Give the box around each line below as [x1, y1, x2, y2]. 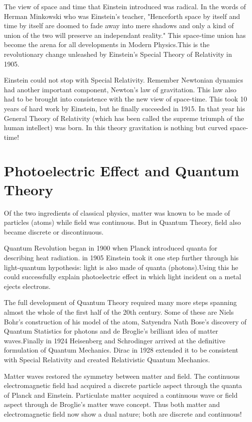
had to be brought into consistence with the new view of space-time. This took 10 [4, 94, 247, 104]
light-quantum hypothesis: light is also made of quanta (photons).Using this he [4, 262, 238, 272]
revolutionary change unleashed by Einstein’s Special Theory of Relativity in [4, 49, 232, 59]
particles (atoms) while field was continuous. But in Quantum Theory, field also [4, 217, 241, 227]
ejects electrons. [4, 281, 51, 291]
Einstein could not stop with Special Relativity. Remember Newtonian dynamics [4, 75, 243, 85]
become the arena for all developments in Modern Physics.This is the [4, 39, 210, 50]
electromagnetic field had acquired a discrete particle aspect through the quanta [4, 380, 242, 390]
